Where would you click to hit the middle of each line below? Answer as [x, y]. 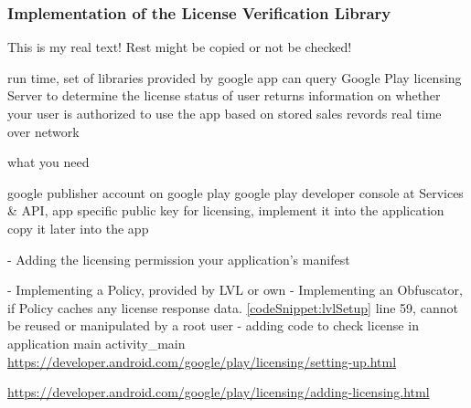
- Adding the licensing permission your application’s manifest [179, 259]
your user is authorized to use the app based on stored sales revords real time [225, 113]
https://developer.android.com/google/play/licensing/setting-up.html [202, 361]
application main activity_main [96, 343]
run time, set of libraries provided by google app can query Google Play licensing [235, 77]
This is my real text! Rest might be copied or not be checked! [180, 47]
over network [43, 131]
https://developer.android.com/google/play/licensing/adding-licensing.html [219, 392]
